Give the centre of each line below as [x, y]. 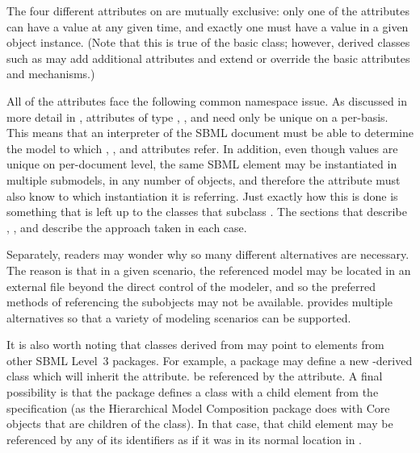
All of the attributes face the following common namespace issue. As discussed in [207, 100]
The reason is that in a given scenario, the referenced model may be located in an [209, 270]
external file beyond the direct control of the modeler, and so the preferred [191, 286]
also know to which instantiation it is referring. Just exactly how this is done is [202, 195]
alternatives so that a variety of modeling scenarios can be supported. [179, 317]
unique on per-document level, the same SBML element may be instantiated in [202, 164]
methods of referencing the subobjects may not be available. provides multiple [199, 302]
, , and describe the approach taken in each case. [127, 227]
